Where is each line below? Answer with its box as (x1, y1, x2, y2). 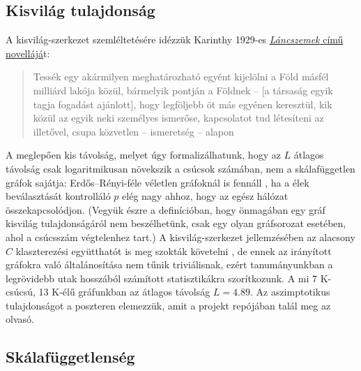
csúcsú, (6, 284, 36, 299)
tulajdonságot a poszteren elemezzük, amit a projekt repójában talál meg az (6, 298, 331, 312)
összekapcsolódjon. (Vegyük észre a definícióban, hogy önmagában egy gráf (6, 202, 325, 217)
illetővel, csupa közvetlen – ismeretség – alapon (33, 124, 234, 138)
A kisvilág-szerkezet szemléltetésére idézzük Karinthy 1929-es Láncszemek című (6, 32, 344, 47)
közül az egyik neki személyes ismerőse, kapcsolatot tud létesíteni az (33, 110, 324, 125)
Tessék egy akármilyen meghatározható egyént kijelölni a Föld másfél (33, 69, 329, 84)
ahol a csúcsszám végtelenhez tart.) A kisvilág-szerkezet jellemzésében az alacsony (6, 229, 355, 244)
